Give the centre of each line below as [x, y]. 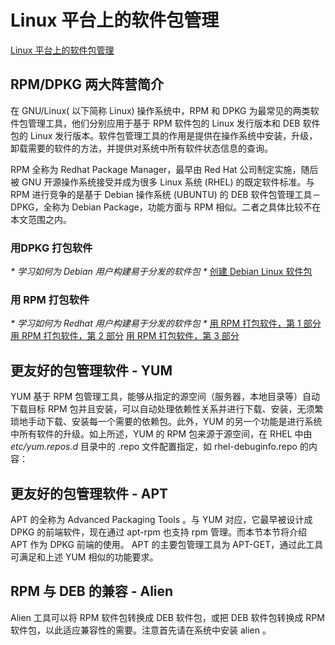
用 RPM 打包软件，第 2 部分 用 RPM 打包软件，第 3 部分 [125, 336]
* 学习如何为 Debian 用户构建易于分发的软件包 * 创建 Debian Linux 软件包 [161, 272]
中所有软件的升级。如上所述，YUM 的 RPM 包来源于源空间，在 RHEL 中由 [161, 434]
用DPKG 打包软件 [51, 248]
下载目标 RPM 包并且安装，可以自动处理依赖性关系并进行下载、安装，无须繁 [167, 409]
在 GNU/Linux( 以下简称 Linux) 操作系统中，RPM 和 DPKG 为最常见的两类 [160, 110]
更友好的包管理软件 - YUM [91, 370]
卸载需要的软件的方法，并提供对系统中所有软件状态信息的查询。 [141, 148]
